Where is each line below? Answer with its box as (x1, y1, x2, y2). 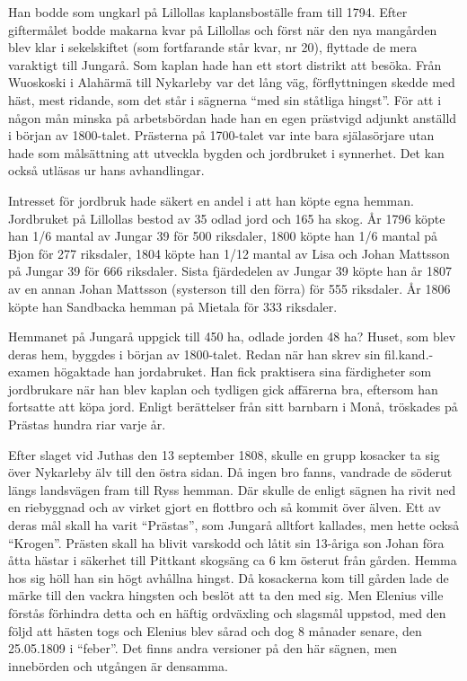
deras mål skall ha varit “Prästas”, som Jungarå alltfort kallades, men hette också (8, 516, 460, 535)
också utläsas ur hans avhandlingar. (8, 161, 205, 180)
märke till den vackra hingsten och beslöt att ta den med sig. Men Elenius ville (8, 586, 444, 605)
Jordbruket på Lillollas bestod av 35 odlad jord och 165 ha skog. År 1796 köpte (8, 208, 445, 227)
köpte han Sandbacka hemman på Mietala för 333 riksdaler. (8, 296, 338, 315)
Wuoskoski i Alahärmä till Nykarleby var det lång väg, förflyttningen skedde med (8, 73, 455, 92)
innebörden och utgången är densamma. (8, 656, 228, 675)
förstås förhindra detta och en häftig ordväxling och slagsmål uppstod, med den (8, 604, 446, 622)
